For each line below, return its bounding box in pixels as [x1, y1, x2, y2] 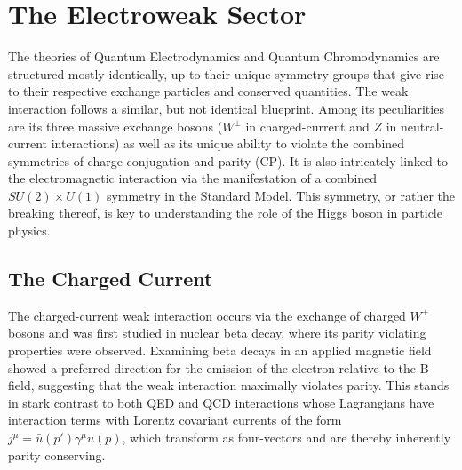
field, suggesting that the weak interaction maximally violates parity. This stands [8, 376, 450, 394]
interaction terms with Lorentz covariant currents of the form [8, 410, 342, 429]
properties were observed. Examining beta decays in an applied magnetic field [8, 341, 432, 360]
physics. [8, 221, 51, 240]
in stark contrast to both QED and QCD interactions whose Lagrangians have [8, 393, 434, 411]
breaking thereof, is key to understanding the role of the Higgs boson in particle [8, 203, 442, 222]
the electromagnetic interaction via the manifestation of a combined [8, 169, 378, 187]
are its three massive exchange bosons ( [8, 116, 223, 135]
